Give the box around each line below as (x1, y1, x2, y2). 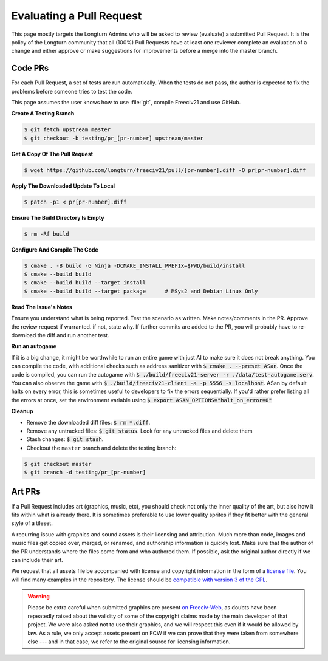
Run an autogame (11, 343, 57, 350)
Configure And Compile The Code (11, 246, 98, 253)
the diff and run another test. (37, 331, 109, 338)
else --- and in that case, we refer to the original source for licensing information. (27, 638, 231, 645)
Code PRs (11, 63, 49, 74)
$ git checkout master (24, 461, 92, 467)
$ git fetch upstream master (24, 126, 111, 133)
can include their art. (11, 556, 63, 563)
